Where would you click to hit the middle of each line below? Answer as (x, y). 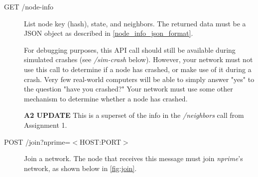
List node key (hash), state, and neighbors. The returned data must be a (135, 23)
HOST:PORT (100, 141)
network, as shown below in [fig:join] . (80, 168)
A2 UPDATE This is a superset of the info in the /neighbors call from (134, 115)
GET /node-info (29, 6)
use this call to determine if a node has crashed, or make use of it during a (138, 69)
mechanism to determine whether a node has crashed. (106, 98)
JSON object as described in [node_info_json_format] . (109, 33)
